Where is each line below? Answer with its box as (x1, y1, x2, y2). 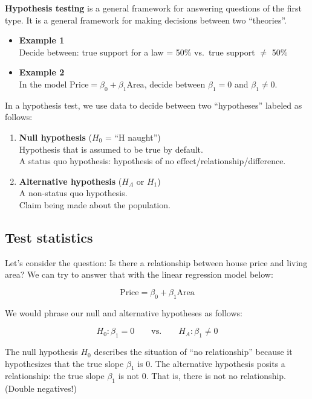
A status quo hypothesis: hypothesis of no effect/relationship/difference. (19, 155, 286, 167)
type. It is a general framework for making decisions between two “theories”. (5, 13, 287, 26)
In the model (19, 77, 67, 90)
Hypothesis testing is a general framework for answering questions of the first (5, 2, 302, 14)
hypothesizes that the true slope (5, 357, 124, 369)
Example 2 (19, 66, 65, 78)
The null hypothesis (5, 345, 78, 358)
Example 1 (19, 34, 65, 46)
